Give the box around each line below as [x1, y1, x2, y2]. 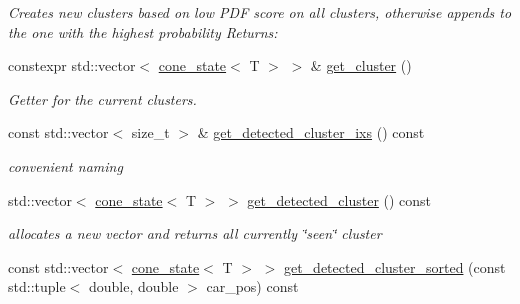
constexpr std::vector [8, 55, 136, 76]
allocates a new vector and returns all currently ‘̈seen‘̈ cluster [8, 223, 382, 244]
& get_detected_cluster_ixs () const [197, 122, 425, 143]
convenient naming [8, 155, 123, 176]
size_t [131, 122, 170, 143]
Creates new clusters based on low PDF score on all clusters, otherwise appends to [8, 2, 512, 22]
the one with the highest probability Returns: [8, 21, 278, 42]
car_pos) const [206, 276, 299, 297]
